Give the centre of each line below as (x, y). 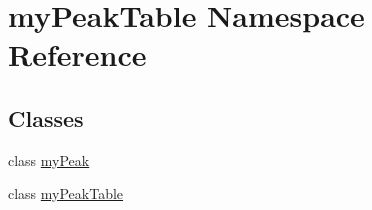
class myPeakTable (66, 193)
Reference (77, 54)
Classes (46, 117)
